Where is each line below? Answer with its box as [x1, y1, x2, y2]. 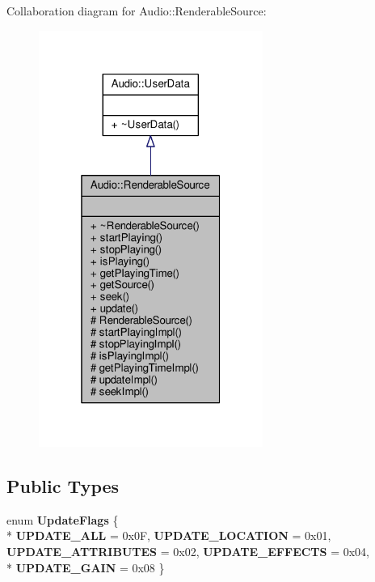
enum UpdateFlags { [6, 511, 119, 528]
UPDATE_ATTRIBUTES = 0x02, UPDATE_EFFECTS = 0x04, [6, 542, 370, 559]
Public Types [6, 473, 120, 498]
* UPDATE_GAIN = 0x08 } [6, 559, 165, 576]
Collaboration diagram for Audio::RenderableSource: [6, 2, 267, 19]
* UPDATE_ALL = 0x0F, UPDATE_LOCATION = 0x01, [6, 527, 331, 544]
